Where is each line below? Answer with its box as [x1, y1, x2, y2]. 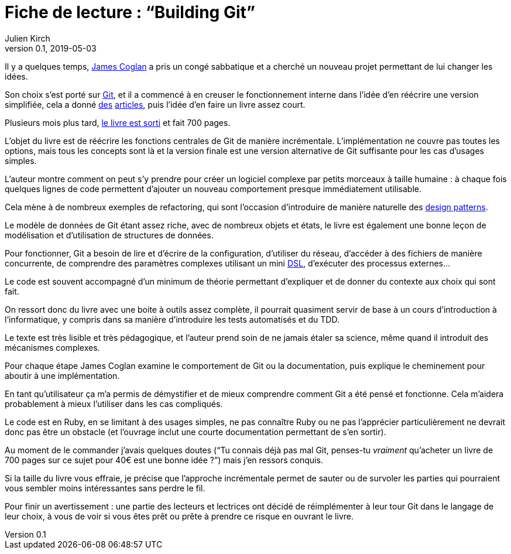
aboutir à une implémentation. [5, 370, 120, 381]
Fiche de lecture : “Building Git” [5, 2, 255, 22]
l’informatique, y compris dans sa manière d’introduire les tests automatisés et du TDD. [5, 314, 339, 324]
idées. [5, 71, 28, 81]
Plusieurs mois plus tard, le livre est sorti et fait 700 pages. [5, 117, 231, 128]
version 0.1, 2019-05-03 [5, 43, 97, 53]
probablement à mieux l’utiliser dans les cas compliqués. [5, 398, 223, 409]
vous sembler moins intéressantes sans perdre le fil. [5, 483, 205, 493]
